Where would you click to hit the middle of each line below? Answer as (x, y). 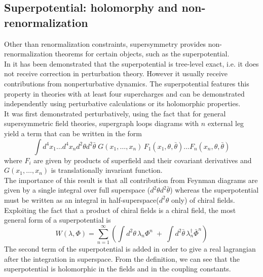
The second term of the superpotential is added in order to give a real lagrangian (130, 249)
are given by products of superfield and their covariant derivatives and (143, 160)
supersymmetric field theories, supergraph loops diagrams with (102, 123)
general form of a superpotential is (58, 220)
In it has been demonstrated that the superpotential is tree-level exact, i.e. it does (131, 63)
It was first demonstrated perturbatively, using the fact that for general (115, 113)
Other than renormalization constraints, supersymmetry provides (105, 43)
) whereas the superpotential (214, 190)
